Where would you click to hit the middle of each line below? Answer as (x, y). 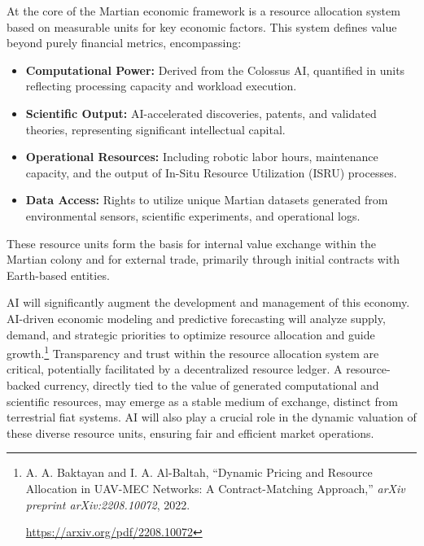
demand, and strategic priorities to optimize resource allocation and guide (191, 334)
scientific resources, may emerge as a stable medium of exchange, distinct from (202, 401)
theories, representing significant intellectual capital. (155, 129)
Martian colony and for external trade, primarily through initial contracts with (203, 259)
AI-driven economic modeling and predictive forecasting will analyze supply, (196, 318)
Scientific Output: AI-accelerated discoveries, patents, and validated (201, 113)
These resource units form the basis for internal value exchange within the (192, 243)
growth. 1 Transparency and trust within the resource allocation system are (193, 352)
